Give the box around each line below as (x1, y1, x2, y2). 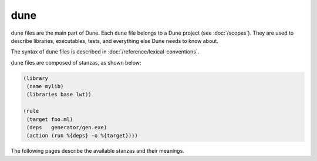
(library (23, 75, 49, 82)
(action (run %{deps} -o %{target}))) (26, 132, 138, 139)
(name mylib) (26, 83, 64, 90)
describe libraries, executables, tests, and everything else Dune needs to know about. (11, 37, 218, 44)
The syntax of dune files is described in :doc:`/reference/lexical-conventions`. (11, 48, 200, 55)
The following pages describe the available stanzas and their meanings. (11, 147, 185, 155)
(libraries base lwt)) (26, 91, 92, 98)
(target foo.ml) (26, 116, 73, 123)
